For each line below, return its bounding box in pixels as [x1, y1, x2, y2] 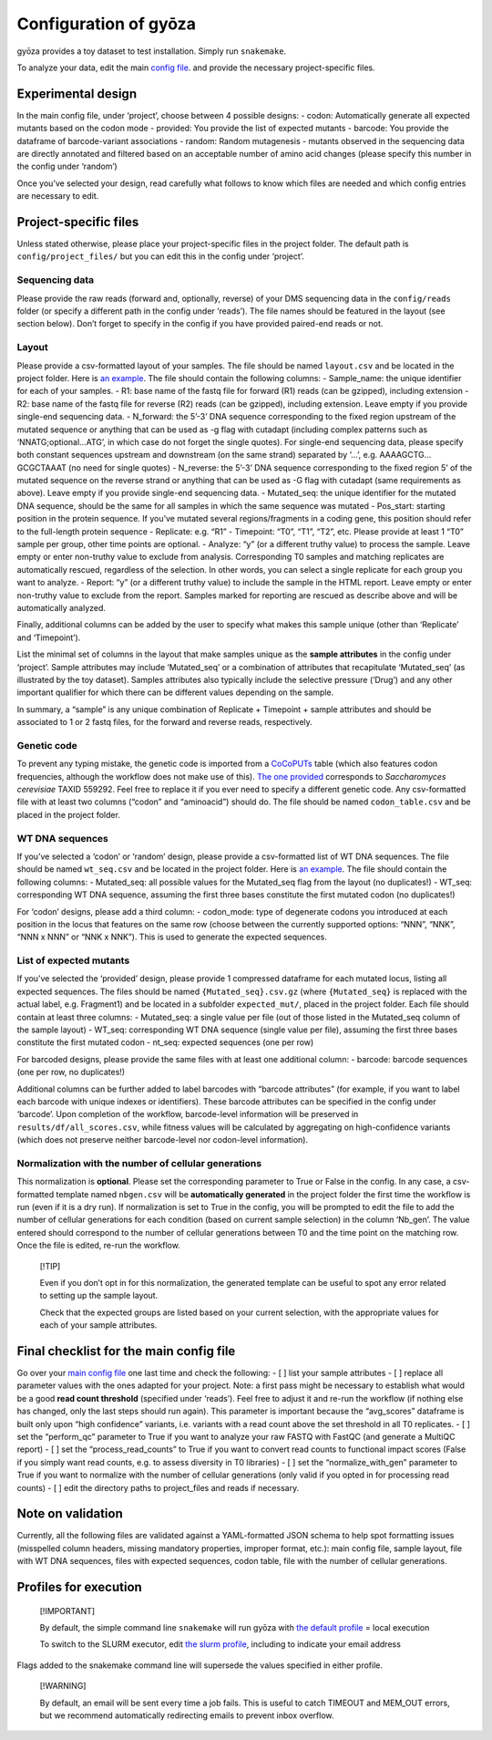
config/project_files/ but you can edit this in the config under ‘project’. [16, 251, 304, 262]
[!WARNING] [39, 1681, 87, 1692]
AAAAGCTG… [379, 450, 432, 461]
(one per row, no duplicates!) [16, 1067, 126, 1078]
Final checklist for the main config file [16, 1343, 236, 1359]
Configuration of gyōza [16, 14, 196, 34]
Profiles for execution [16, 1579, 143, 1595]
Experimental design [16, 86, 137, 101]
